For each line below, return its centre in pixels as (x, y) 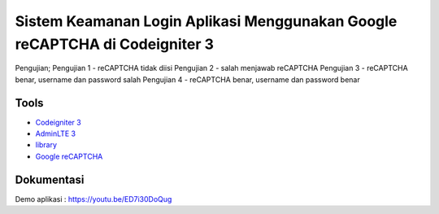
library (46, 145)
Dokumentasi (50, 179)
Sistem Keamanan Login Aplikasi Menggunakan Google (206, 21)
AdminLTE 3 (56, 133)
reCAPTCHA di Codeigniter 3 (115, 44)
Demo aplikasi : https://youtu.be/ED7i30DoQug (93, 199)
